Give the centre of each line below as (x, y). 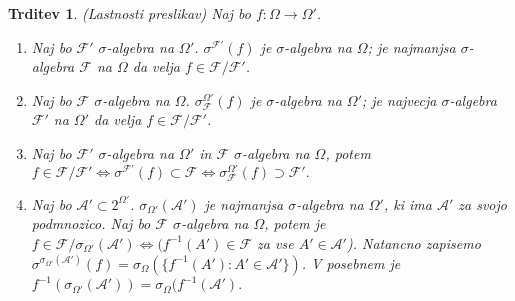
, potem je (295, 223)
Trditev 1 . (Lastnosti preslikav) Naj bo (129, 13)
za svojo (482, 203)
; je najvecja (399, 99)
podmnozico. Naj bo (91, 223)
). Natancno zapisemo (413, 242)
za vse (275, 242)
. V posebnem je (351, 262)
